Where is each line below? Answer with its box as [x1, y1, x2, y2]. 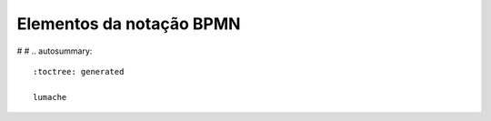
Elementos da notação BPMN [16, 14, 241, 34]
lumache [33, 92, 67, 102]
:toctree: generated [33, 66, 125, 76]
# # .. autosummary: [16, 45, 93, 56]
